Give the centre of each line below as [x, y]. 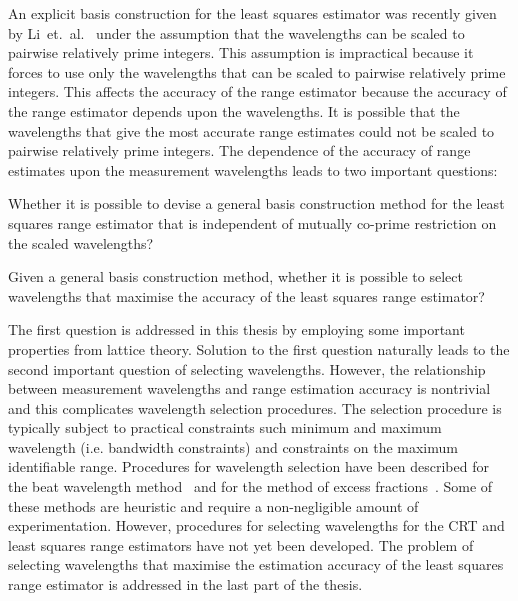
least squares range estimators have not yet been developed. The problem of [241, 544]
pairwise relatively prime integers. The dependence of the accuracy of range [239, 150]
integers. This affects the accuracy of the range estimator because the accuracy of [257, 91]
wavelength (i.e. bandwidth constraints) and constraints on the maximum [233, 446]
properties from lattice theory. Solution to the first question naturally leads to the [259, 348]
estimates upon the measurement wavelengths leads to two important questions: [253, 169]
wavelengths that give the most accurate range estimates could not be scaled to [251, 130]
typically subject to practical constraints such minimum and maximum [225, 427]
